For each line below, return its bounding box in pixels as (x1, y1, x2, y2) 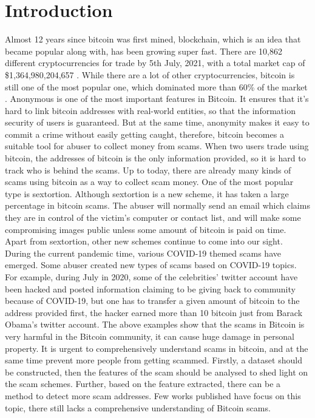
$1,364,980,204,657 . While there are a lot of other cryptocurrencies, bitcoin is (5, 68, 295, 81)
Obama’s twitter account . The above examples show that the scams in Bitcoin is (5, 318, 305, 331)
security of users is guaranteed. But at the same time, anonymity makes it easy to (5, 116, 310, 129)
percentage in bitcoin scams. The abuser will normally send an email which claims (5, 199, 310, 212)
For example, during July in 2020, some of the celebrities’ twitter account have (5, 271, 298, 283)
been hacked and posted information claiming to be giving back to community (5, 282, 296, 295)
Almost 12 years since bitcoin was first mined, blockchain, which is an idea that (5, 33, 301, 46)
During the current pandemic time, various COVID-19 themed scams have (5, 246, 281, 259)
